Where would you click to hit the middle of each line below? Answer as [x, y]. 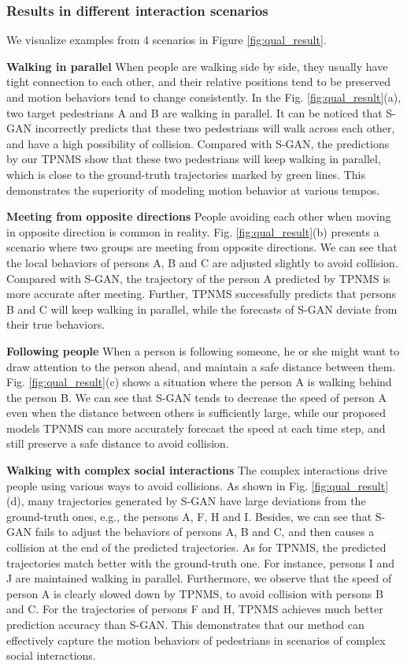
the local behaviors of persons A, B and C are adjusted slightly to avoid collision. [202, 262]
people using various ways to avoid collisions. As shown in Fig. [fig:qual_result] [198, 485]
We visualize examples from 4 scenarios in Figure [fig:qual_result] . [166, 40]
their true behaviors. [56, 324]
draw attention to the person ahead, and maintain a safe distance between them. [201, 366]
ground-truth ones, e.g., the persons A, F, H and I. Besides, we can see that [189, 516]
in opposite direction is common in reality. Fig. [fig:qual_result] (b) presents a [193, 231]
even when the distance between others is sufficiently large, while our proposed [196, 413]
